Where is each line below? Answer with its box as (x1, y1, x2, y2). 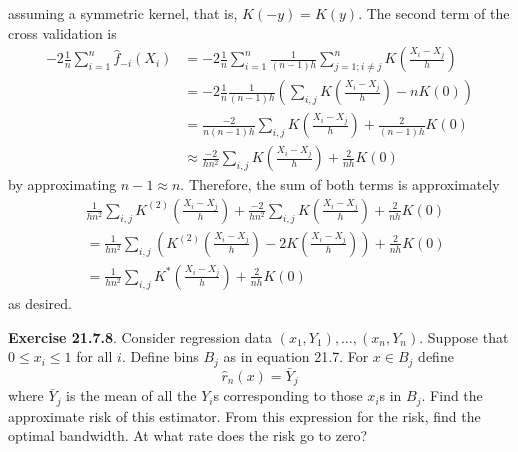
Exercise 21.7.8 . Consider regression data (8, 326, 272, 347)
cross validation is (8, 22, 117, 43)
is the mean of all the (66, 385, 197, 406)
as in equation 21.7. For (223, 346, 369, 367)
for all (76, 346, 113, 367)
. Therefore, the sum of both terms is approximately (180, 174, 500, 195)
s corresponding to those (213, 385, 363, 406)
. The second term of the (358, 3, 510, 23)
